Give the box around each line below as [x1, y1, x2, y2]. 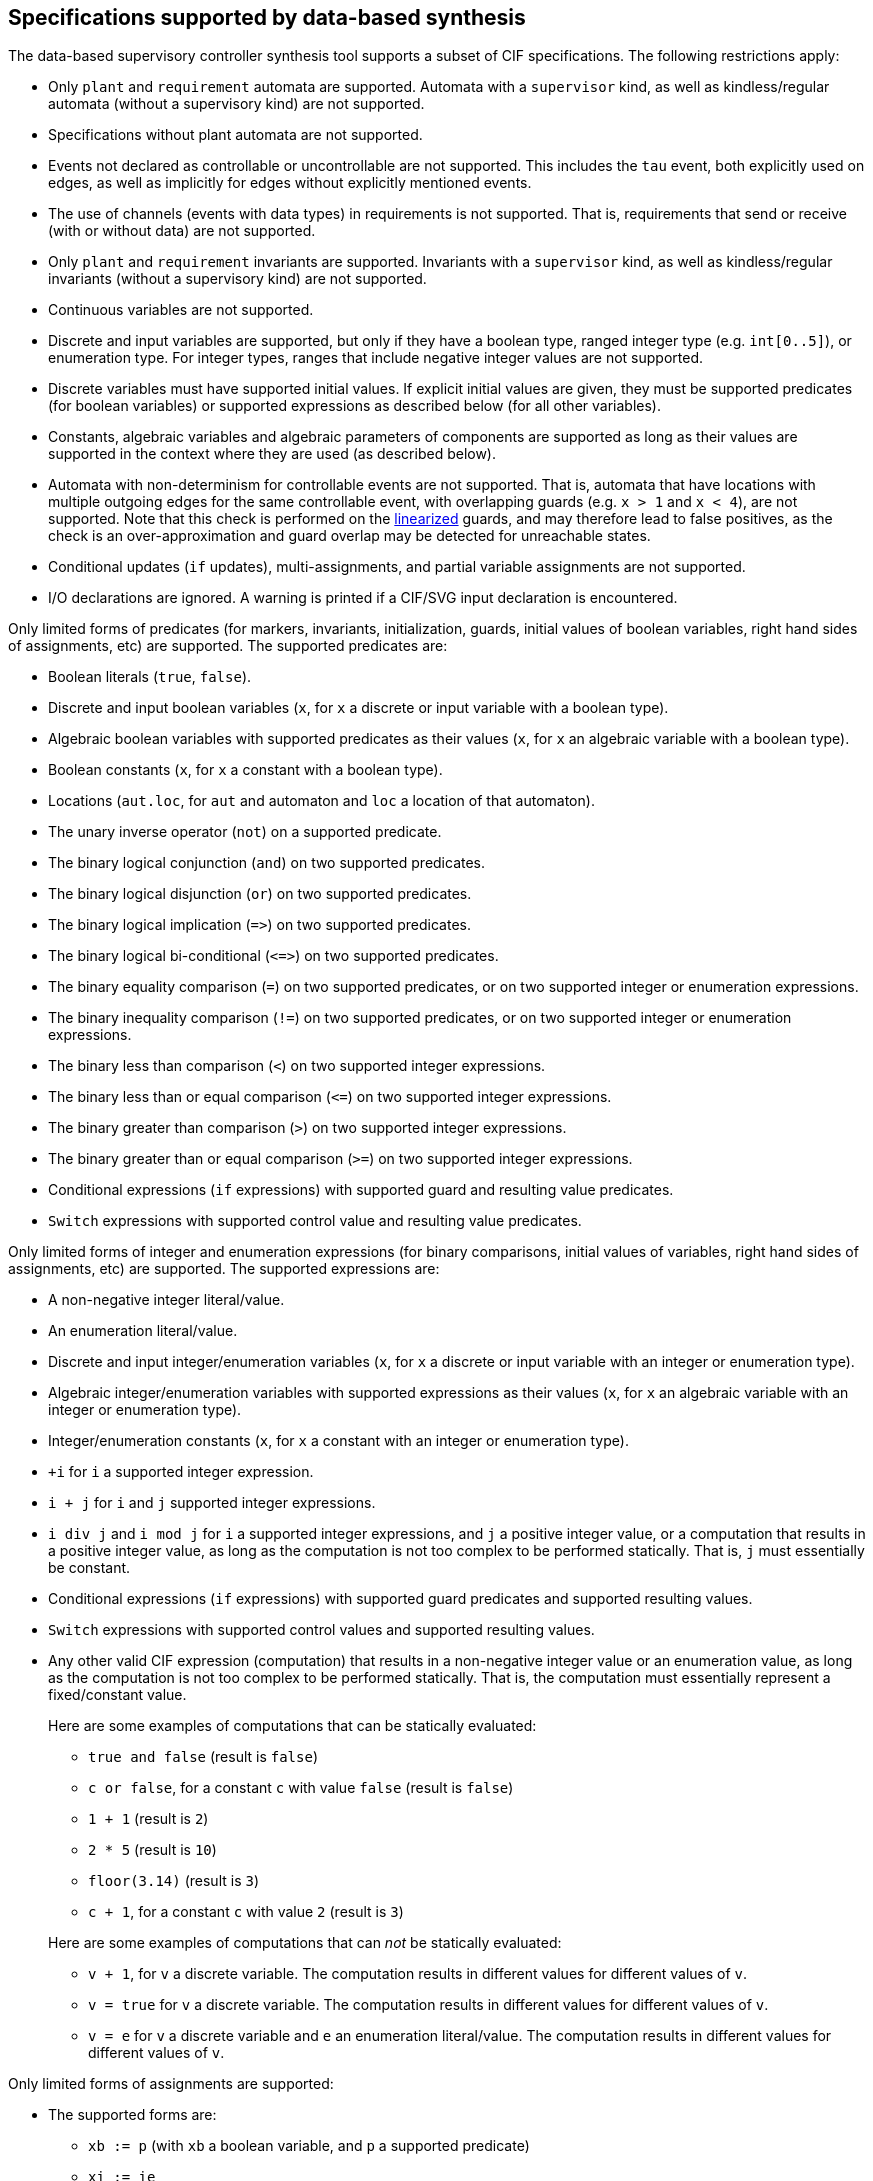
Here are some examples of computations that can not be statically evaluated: [48, 1934, 562, 1952]
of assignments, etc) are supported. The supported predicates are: [8, 637, 448, 655]
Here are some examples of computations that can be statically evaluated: [48, 1717, 537, 1735]
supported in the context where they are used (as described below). [48, 445, 497, 463]
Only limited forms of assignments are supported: [8, 2075, 334, 2093]
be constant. [48, 1559, 131, 1577]
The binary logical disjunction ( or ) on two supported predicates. [48, 885, 472, 903]
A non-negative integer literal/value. [48, 1291, 285, 1309]
